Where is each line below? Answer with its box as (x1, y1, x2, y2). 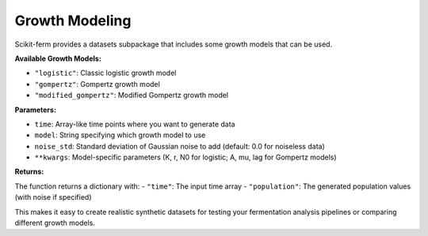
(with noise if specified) (14, 193, 92, 202)
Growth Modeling (14, 12, 132, 29)
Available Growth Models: (14, 54, 102, 63)
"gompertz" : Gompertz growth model (34, 79, 160, 88)
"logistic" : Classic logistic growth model (34, 68, 177, 78)
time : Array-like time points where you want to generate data (34, 119, 235, 129)
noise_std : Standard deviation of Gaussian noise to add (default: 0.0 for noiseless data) (34, 141, 325, 151)
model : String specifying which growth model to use (34, 130, 206, 140)
